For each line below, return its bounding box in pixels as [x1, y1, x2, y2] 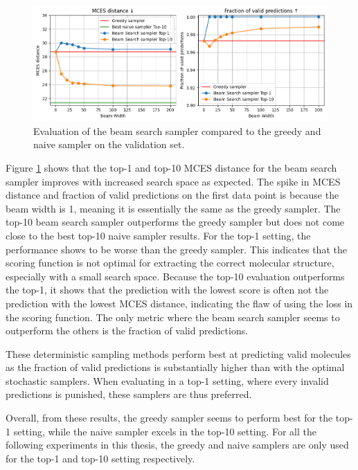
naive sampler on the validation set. [33, 137, 185, 152]
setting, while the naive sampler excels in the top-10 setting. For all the [13, 424, 316, 438]
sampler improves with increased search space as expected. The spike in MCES [6, 174, 341, 188]
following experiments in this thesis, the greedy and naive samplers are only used [6, 437, 349, 452]
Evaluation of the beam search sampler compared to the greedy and [33, 123, 321, 138]
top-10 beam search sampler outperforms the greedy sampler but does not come [6, 215, 345, 229]
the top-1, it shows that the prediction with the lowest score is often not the [6, 282, 329, 297]
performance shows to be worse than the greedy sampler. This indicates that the [6, 242, 347, 256]
